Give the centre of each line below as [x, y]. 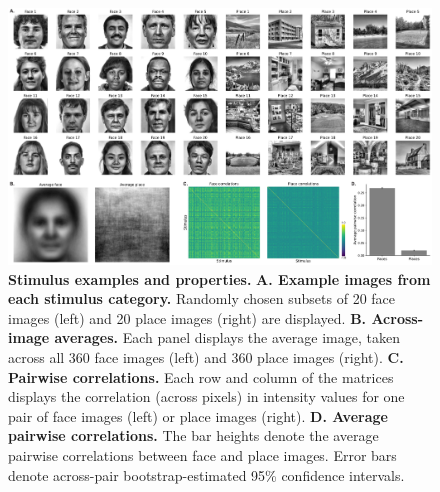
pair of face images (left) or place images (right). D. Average [198, 415]
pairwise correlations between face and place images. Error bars [202, 454]
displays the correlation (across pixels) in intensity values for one [206, 396]
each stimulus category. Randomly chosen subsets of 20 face [202, 298]
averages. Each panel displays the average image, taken [227, 337]
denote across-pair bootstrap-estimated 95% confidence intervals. [206, 474]
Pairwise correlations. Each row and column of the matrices [201, 376]
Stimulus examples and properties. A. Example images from [219, 278]
